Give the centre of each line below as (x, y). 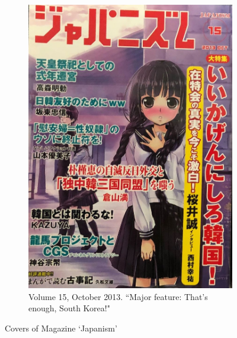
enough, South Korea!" (69, 308)
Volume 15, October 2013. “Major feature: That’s (118, 296)
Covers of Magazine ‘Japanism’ (61, 328)
